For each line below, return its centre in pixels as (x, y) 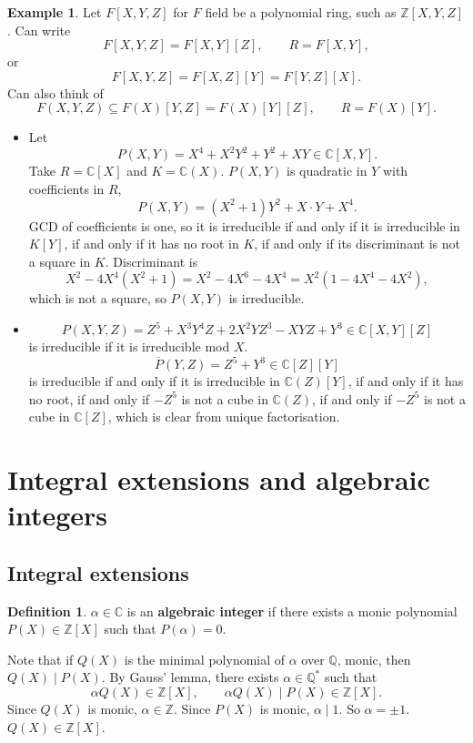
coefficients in (66, 189)
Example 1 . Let (55, 12)
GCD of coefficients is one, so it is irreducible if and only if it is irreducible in (244, 225)
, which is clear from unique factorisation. (224, 417)
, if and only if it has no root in (151, 244)
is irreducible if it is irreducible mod (129, 346)
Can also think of (55, 92)
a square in (60, 261)
